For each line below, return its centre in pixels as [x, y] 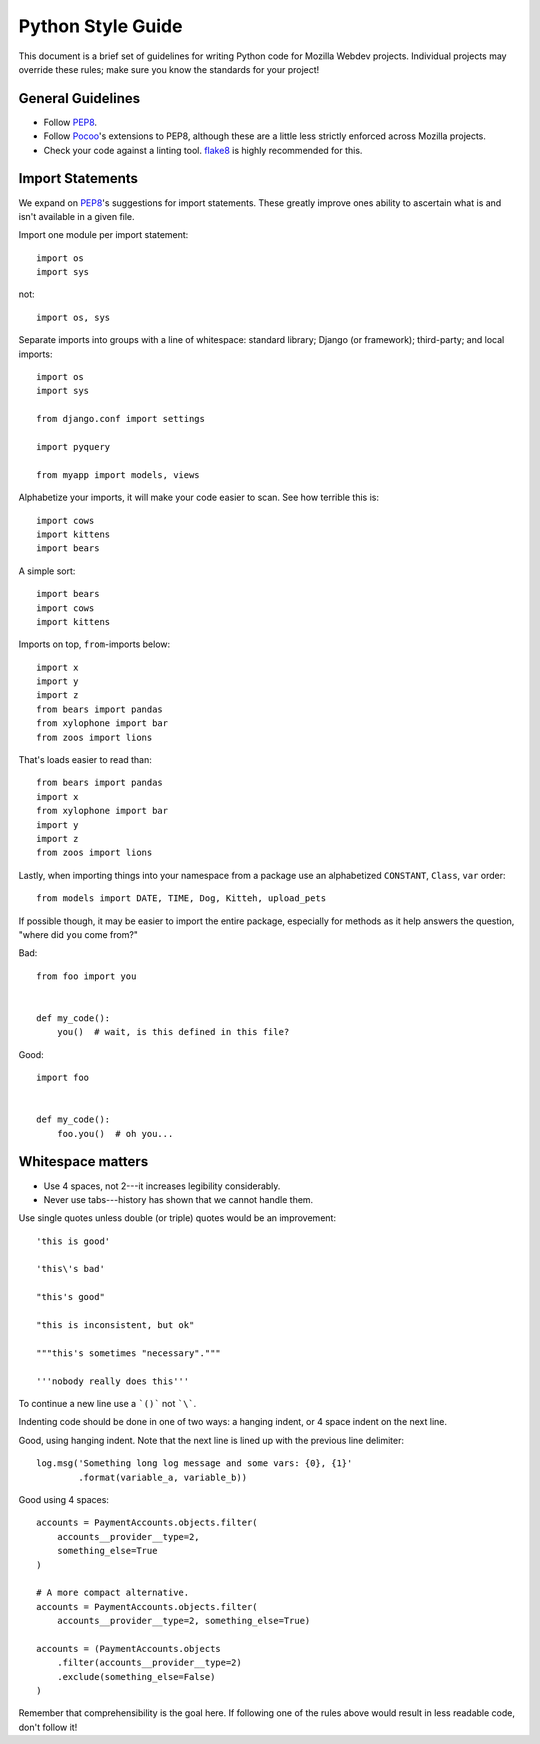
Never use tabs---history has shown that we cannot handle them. [178, 1199]
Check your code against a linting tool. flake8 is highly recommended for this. [203, 150]
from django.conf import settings [120, 419]
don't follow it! [48, 1727]
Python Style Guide [100, 26]
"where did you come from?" [78, 934]
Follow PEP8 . [70, 122]
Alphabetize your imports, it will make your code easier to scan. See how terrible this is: [199, 497]
